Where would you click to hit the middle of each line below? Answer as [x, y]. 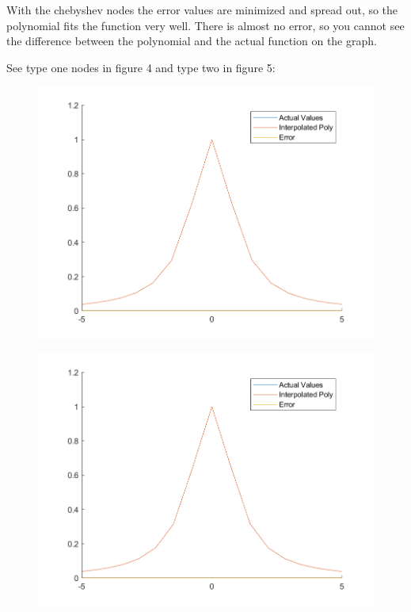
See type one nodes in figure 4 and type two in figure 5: [141, 67]
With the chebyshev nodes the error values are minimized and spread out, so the [202, 10]
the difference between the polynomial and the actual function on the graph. [192, 41]
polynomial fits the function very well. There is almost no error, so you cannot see [205, 25]
